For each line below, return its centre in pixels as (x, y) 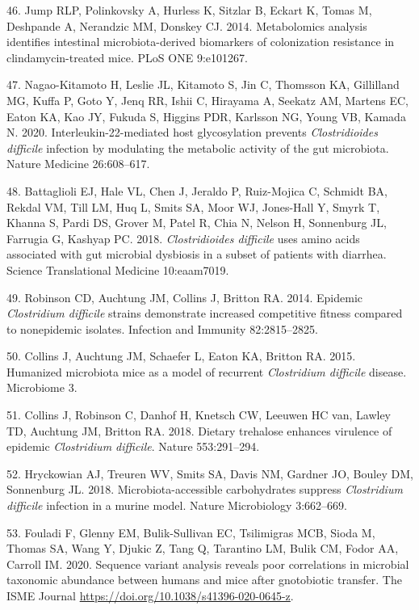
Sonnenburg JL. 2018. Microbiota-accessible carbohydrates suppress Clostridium (205, 489)
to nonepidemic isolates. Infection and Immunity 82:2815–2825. (162, 328)
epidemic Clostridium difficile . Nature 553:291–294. (133, 446)
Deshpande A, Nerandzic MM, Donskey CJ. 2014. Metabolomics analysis (187, 25)
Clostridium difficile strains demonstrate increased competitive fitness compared (205, 313)
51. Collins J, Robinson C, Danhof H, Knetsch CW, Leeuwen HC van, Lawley (199, 415)
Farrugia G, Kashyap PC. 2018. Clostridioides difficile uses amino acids (183, 238)
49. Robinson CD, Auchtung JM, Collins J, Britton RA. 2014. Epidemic (185, 297)
